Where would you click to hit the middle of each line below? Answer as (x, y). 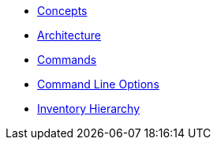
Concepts (62, 11)
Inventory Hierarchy (89, 109)
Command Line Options (98, 84)
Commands (67, 60)
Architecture (69, 35)
